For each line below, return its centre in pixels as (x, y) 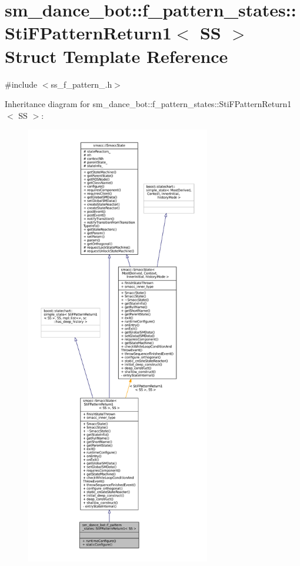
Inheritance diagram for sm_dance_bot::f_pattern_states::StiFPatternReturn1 (148, 104)
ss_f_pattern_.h (81, 84)
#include (21, 84)
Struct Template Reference (116, 56)
